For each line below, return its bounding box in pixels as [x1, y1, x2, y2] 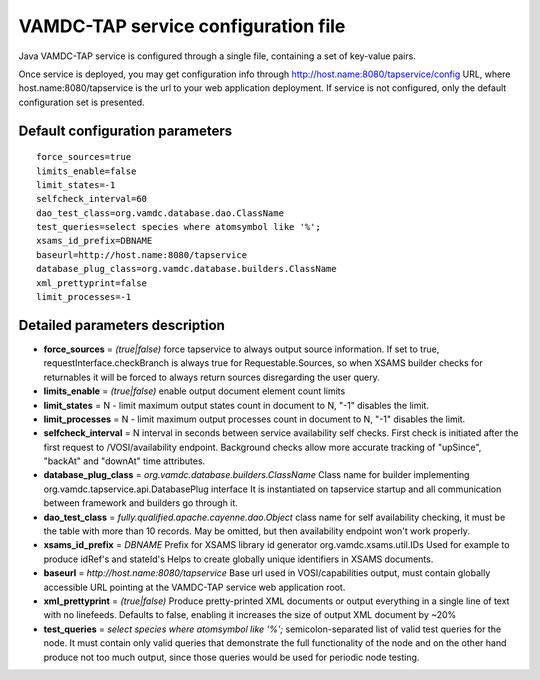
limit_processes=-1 [36, 291, 132, 303]
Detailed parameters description [18, 316, 225, 334]
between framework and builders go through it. [43, 497, 239, 509]
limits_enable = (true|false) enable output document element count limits [43, 385, 346, 397]
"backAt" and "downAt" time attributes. [43, 455, 206, 467]
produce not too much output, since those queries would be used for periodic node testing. [43, 651, 420, 663]
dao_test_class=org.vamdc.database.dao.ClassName [36, 207, 285, 219]
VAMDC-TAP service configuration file [18, 15, 346, 37]
